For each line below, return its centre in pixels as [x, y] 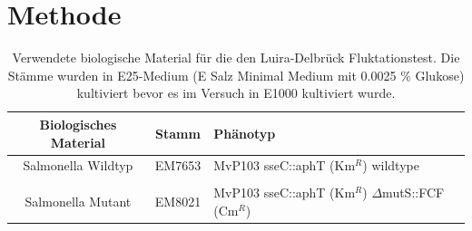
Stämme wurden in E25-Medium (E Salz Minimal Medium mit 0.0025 [202, 75]
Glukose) [440, 75]
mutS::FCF [413, 192]
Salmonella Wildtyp [78, 165]
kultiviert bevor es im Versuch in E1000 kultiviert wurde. [236, 93]
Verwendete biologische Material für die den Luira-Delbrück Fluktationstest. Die [236, 58]
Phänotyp [245, 133]
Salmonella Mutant [78, 202]
